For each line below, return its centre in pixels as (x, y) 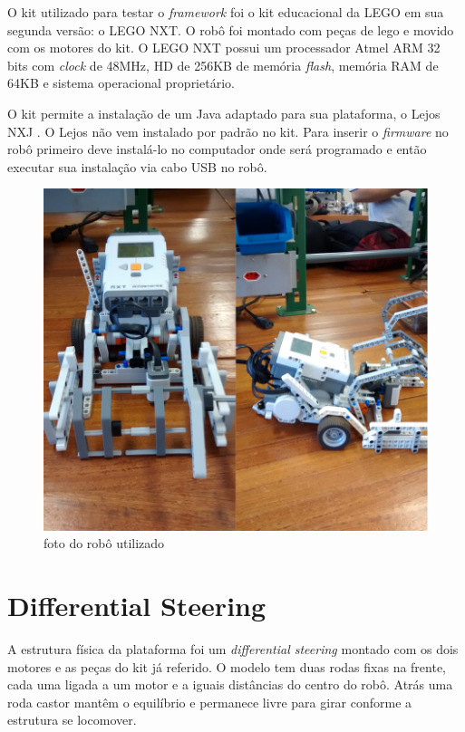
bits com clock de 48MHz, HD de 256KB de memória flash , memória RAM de (223, 65)
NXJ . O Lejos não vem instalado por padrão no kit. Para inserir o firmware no (228, 131)
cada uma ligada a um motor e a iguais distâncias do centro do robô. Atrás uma (230, 684)
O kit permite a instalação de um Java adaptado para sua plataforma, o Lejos (224, 113)
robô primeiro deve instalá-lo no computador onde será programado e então (217, 149)
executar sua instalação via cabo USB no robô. (137, 166)
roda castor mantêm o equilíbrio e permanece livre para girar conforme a (210, 702)
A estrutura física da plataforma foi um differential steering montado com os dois (233, 649)
